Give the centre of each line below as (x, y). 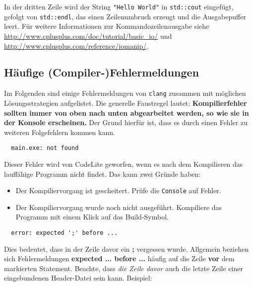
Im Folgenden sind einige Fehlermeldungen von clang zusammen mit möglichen (125, 93)
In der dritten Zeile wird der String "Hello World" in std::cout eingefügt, (119, 6)
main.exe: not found (45, 148)
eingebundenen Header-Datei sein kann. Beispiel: (78, 278)
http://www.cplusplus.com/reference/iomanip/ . (76, 45)
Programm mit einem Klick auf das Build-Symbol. (92, 217)
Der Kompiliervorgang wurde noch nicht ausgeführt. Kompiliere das (119, 207)
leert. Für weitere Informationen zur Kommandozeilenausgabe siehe (107, 26)
